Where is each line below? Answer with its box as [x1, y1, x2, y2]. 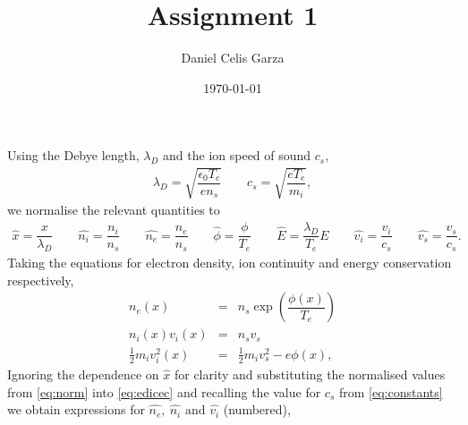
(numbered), [223, 400, 291, 419]
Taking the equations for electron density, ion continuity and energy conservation [7, 252, 452, 271]
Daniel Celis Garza [181, 48, 285, 67]
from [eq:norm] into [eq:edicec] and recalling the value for [7, 382, 321, 401]
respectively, [7, 270, 74, 289]
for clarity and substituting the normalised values [174, 364, 446, 383]
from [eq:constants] [338, 382, 443, 401]
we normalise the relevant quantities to [7, 200, 220, 219]
